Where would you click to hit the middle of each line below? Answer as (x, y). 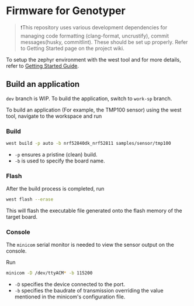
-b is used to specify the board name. (60, 161)
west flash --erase (30, 200)
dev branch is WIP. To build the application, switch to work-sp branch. (89, 98)
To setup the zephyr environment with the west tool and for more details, (93, 59)
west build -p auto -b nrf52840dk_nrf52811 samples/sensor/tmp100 (89, 144)
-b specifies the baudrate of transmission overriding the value (89, 291)
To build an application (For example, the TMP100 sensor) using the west (94, 110)
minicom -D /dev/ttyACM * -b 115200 (49, 273)
